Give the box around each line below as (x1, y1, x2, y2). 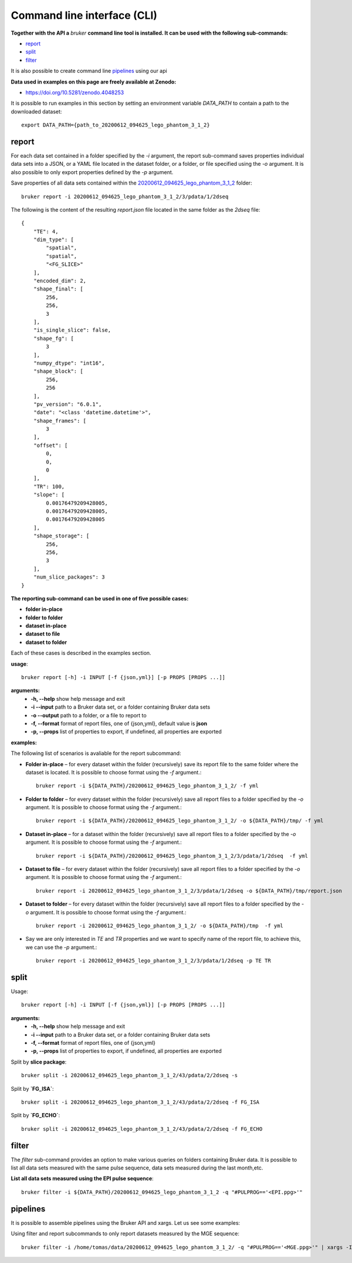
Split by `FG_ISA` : (11, 1085, 54, 1092)
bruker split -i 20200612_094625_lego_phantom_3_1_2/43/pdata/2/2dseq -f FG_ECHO (21, 1125, 263, 1132)
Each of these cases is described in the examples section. (11, 650, 152, 657)
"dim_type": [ (33, 236, 75, 243)
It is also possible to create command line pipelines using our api (11, 68, 167, 75)
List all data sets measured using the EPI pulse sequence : (11, 1175, 154, 1182)
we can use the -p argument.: (25, 944, 97, 951)
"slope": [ (33, 492, 65, 498)
